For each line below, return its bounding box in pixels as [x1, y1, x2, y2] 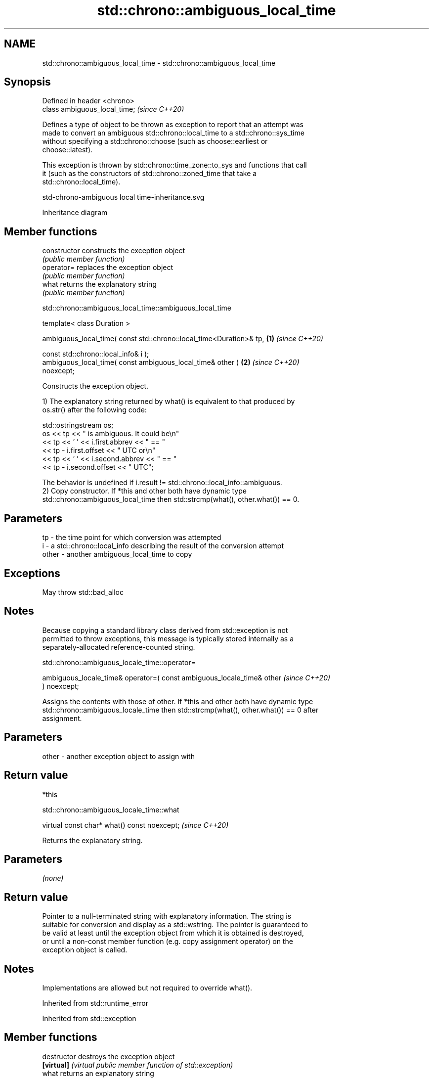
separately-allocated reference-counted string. [42, 642, 195, 651]
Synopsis [4, 76, 51, 89]
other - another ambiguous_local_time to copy [42, 550, 192, 559]
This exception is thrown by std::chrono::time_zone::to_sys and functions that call [42, 161, 307, 170]
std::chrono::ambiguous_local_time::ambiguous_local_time [42, 304, 232, 313]
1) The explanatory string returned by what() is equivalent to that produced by [42, 397, 295, 406]
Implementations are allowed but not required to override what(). [42, 984, 253, 992]
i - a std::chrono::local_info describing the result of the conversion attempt [42, 541, 284, 550]
